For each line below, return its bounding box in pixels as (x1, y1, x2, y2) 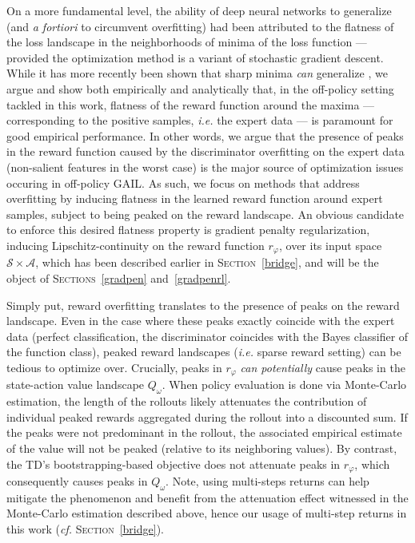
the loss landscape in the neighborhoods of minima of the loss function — (6, 34, 367, 50)
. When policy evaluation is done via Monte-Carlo (162, 376, 407, 393)
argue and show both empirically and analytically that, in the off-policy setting (6, 80, 394, 97)
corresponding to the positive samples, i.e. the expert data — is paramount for (6, 112, 393, 129)
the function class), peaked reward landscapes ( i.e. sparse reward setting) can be (6, 343, 401, 360)
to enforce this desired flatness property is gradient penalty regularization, (6, 221, 370, 238)
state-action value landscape (6, 376, 145, 393)
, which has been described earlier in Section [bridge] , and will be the (35, 254, 379, 271)
